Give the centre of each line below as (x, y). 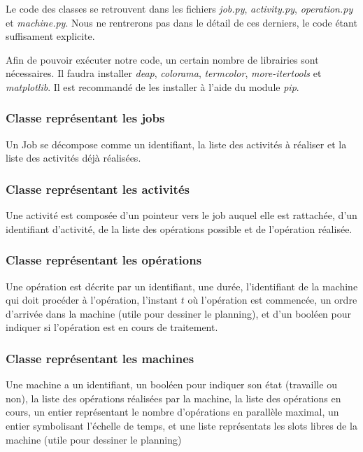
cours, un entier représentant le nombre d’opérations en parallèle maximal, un (172, 412)
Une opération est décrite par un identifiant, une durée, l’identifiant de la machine (182, 286)
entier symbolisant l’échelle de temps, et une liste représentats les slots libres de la (181, 425)
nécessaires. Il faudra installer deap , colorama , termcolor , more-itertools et (164, 73)
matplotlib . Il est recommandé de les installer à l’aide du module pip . (152, 86)
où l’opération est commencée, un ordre (272, 300)
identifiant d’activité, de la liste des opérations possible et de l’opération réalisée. (179, 228)
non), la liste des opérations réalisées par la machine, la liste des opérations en (173, 398)
